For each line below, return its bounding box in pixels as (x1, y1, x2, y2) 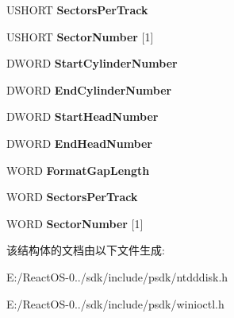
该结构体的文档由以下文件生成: (6, 242, 165, 258)
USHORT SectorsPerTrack (6, 2, 148, 17)
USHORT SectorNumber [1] (6, 28, 154, 45)
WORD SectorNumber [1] (6, 215, 144, 231)
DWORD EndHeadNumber (6, 134, 153, 151)
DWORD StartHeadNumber (6, 108, 159, 125)
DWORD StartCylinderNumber (6, 55, 178, 72)
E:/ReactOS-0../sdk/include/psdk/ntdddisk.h (6, 268, 228, 285)
